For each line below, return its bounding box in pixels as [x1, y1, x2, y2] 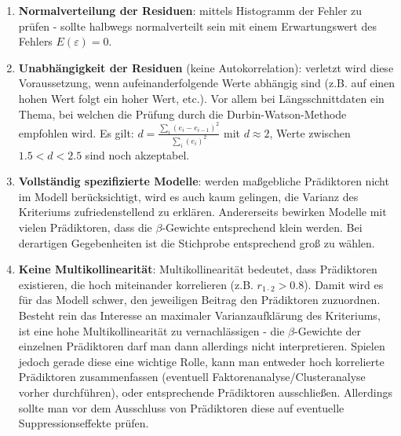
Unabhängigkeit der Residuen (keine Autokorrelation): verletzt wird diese [18, 59, 394, 75]
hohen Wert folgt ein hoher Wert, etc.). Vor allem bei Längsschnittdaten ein [18, 90, 385, 106]
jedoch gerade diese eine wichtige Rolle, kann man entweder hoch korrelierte [18, 353, 385, 369]
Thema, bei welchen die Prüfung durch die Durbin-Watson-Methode [18, 105, 347, 122]
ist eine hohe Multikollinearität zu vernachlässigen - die [18, 322, 285, 339]
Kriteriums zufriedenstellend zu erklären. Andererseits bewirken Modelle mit [18, 203, 387, 220]
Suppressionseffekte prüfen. [18, 415, 149, 431]
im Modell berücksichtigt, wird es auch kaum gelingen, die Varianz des [18, 188, 359, 204]
